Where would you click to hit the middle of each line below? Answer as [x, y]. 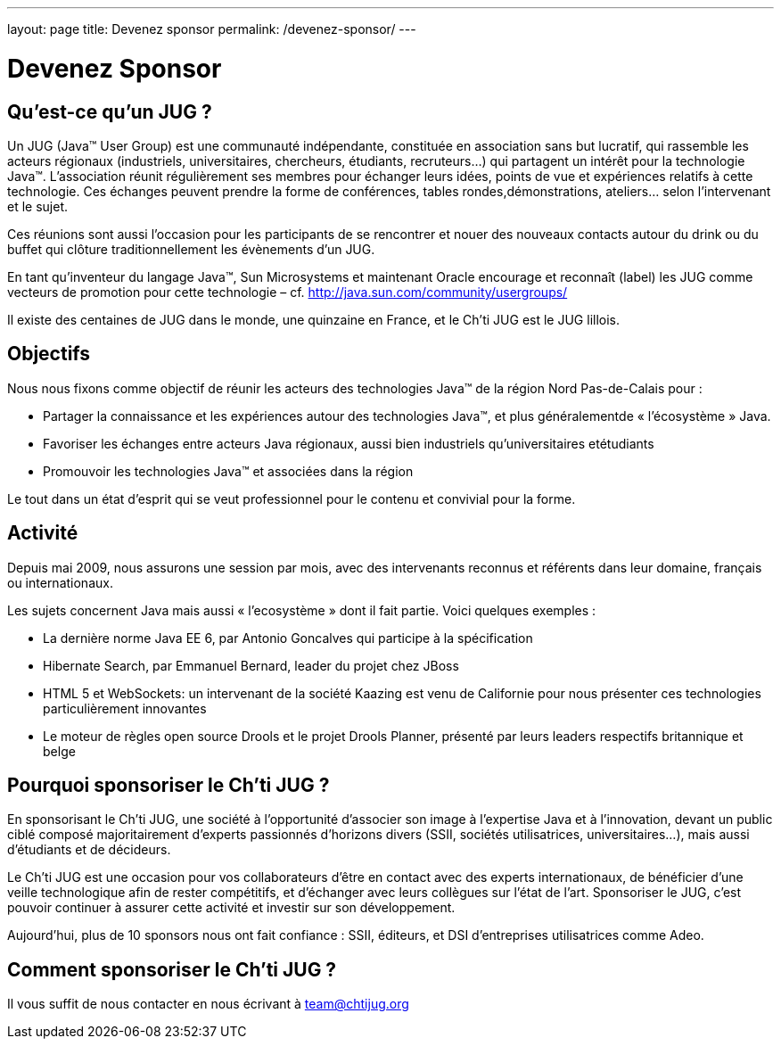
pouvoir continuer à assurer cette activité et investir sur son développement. [231, 908]
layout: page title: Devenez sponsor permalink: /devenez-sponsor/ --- [212, 29]
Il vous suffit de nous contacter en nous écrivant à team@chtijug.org [208, 1004]
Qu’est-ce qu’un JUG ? [110, 111]
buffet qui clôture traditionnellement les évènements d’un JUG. [191, 249]
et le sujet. [38, 206]
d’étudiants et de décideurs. [89, 850]
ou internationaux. [60, 582]
